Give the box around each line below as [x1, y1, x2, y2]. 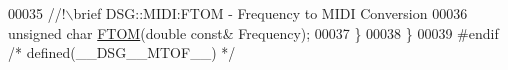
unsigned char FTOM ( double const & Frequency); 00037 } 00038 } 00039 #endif [8, 22, 499, 43]
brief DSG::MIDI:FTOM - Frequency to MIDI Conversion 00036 [73, 3, 468, 23]
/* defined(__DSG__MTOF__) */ [8, 42, 236, 63]
